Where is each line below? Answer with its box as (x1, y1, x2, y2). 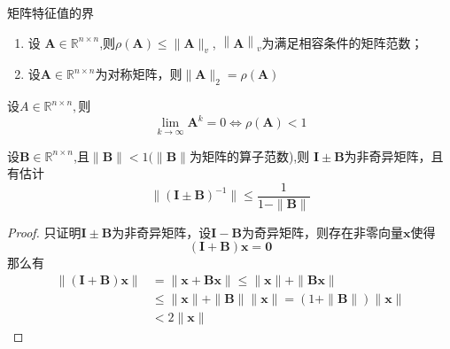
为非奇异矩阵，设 (112, 222, 212, 241)
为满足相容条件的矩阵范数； (261, 33, 423, 51)
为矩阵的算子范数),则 (189, 146, 310, 165)
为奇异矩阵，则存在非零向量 (241, 222, 403, 241)
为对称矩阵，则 (95, 65, 182, 83)
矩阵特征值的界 (7, 4, 94, 21)
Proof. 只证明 (7, 222, 81, 241)
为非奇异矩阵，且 (344, 146, 444, 165)
